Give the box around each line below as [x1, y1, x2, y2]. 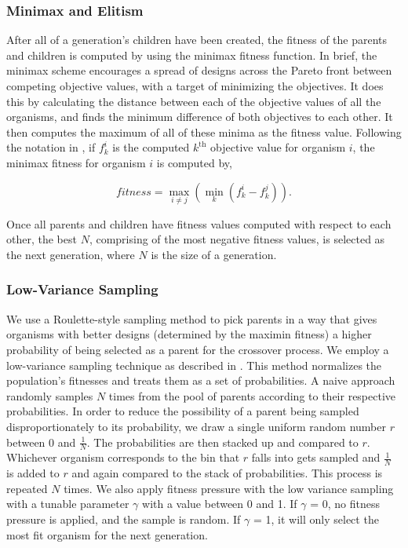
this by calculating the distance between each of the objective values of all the [6, 93, 381, 109]
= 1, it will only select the [253, 510, 379, 527]
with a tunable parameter [6, 495, 129, 512]
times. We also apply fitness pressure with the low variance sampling [64, 480, 394, 496]
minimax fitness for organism [6, 154, 146, 170]
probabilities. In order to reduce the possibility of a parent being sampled [6, 403, 359, 419]
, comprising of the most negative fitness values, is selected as [89, 231, 385, 247]
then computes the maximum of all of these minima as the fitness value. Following [6, 123, 402, 140]
